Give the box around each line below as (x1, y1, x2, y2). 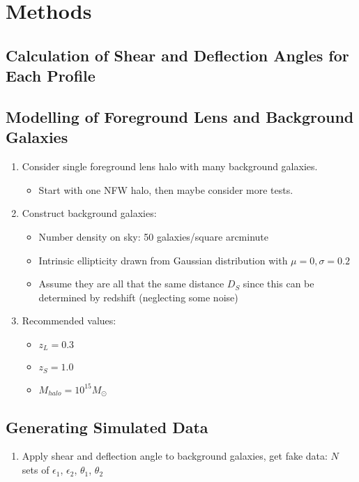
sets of (22, 462, 49, 477)
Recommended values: (22, 313, 116, 328)
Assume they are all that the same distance (38, 276, 224, 291)
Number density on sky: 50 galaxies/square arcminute (38, 229, 269, 243)
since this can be (243, 276, 314, 291)
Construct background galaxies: (22, 206, 157, 220)
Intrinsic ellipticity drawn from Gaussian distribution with (38, 253, 288, 267)
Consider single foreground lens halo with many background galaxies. (22, 159, 318, 174)
